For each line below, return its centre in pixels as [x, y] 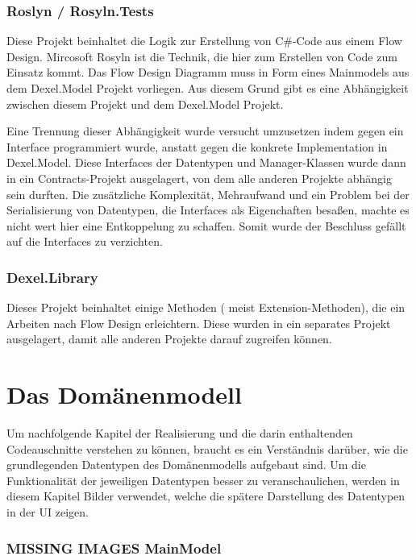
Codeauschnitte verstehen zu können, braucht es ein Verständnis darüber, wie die [207, 448]
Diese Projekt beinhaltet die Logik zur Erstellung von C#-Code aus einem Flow [204, 41]
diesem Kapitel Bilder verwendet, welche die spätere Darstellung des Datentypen [206, 496]
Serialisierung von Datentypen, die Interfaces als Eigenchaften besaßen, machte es [208, 210]
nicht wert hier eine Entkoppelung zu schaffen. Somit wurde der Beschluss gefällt [206, 225]
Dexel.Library [52, 277]
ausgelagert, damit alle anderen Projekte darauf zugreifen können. [169, 339]
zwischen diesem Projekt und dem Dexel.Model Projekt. [145, 104]
